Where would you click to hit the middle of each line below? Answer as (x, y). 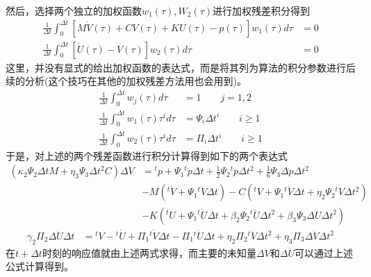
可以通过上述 (324, 252)
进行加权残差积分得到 (262, 10)
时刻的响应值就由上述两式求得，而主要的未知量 (149, 252)
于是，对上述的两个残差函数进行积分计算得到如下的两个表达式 (147, 155)
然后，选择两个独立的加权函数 (74, 10)
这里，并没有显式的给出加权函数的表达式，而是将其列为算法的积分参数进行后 (181, 67)
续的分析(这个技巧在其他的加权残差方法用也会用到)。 (126, 81)
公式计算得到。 (40, 266)
